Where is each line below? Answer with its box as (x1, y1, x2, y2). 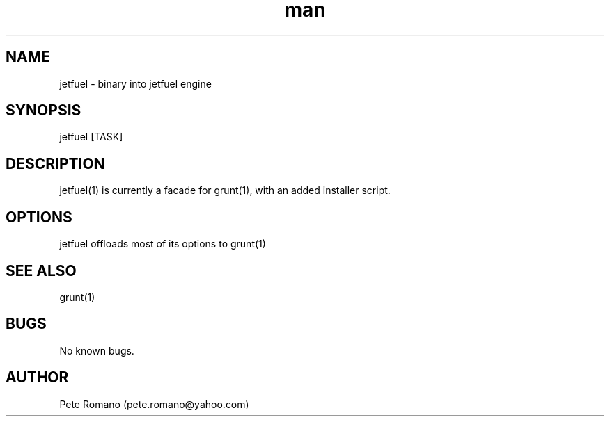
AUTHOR (6, 368, 69, 387)
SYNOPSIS (6, 102, 81, 120)
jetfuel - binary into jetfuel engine (59, 77, 212, 90)
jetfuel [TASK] (59, 131, 123, 143)
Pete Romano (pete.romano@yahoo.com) (59, 398, 249, 410)
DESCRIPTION (6, 154, 105, 172)
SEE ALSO (6, 261, 77, 279)
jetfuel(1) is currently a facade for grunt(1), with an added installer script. (59, 184, 391, 197)
